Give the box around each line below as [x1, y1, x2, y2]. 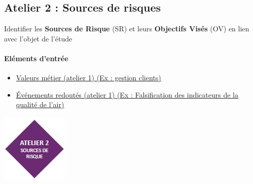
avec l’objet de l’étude [4, 33, 73, 43]
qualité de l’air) [16, 99, 64, 110]
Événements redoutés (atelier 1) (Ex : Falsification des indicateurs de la [16, 89, 238, 100]
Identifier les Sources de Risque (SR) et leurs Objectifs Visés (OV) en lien [4, 23, 249, 34]
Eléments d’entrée [4, 53, 68, 63]
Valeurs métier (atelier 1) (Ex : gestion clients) [16, 72, 161, 83]
